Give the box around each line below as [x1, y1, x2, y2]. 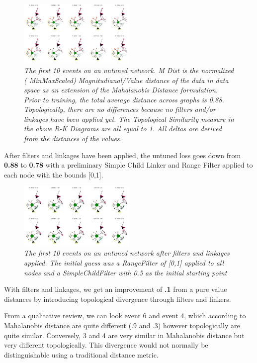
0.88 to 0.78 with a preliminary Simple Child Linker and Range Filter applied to [4, 160, 253, 170]
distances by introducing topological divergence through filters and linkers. [4, 293, 231, 304]
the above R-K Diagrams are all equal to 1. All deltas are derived [24, 123, 222, 134]
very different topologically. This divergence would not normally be [4, 340, 208, 350]
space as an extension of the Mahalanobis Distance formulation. [24, 85, 218, 95]
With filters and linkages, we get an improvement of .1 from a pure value [4, 284, 227, 294]
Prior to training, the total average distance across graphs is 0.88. [24, 94, 224, 104]
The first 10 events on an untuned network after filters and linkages [24, 248, 230, 258]
